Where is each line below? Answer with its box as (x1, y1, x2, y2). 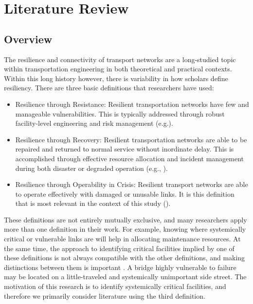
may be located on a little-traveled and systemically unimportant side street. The (4, 271, 247, 282)
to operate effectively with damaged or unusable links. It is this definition (15, 188, 235, 199)
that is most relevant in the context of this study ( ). (15, 198, 171, 208)
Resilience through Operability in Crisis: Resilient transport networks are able (15, 179, 248, 189)
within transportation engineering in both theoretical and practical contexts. (4, 64, 232, 74)
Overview (4, 31, 53, 46)
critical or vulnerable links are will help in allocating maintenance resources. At (4, 234, 241, 244)
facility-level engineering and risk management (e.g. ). (15, 118, 173, 128)
